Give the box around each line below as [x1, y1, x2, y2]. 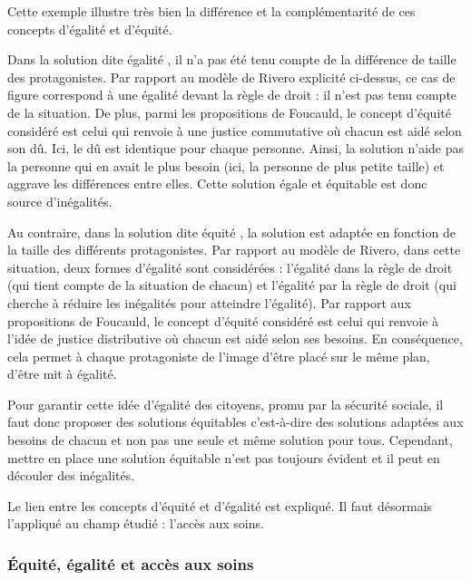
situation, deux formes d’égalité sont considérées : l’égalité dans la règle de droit [7, 257, 453, 276]
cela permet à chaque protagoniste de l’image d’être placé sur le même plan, [7, 346, 430, 365]
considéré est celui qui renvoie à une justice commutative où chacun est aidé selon [7, 121, 462, 140]
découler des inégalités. [7, 466, 135, 485]
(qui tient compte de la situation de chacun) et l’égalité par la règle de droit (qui [7, 275, 456, 295]
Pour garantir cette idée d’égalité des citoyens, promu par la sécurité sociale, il [7, 394, 444, 413]
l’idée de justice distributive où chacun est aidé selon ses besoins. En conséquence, [7, 329, 463, 348]
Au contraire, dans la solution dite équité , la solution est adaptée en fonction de [7, 222, 456, 241]
